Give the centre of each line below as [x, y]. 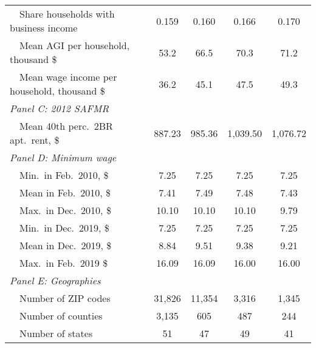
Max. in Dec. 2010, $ [65, 210]
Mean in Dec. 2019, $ [66, 245]
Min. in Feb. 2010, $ [64, 175]
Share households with [67, 14]
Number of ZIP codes [65, 298]
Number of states [56, 333]
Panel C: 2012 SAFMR [60, 108]
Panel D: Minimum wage [63, 157]
